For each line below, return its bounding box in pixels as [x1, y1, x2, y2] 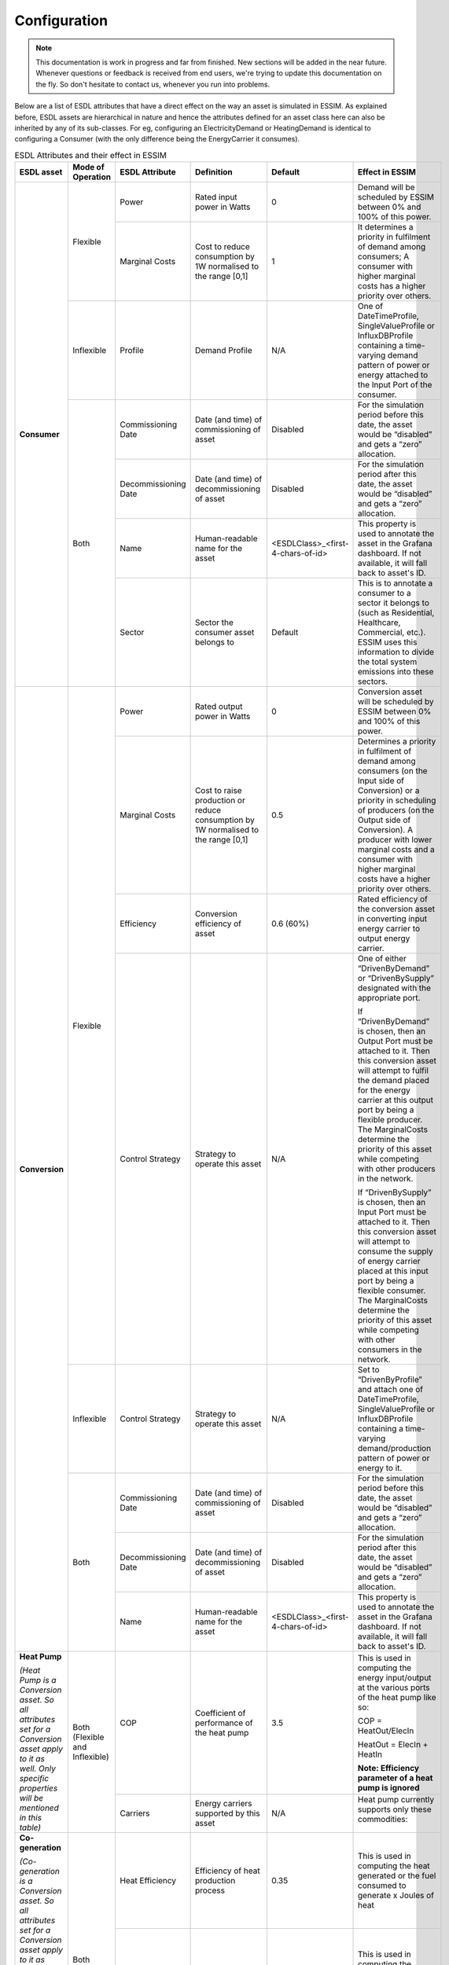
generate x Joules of [358, 1890, 434, 1901]
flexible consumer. [358, 1285, 426, 1296]
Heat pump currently [358, 1794, 435, 1805]
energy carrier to [358, 924, 421, 935]
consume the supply [358, 1246, 433, 1257]
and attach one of [358, 1384, 424, 1395]
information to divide [358, 647, 435, 658]
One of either [358, 953, 407, 964]
